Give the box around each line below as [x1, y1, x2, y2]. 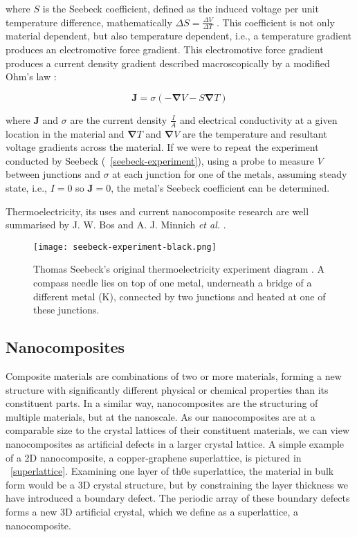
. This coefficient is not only [217, 15, 335, 29]
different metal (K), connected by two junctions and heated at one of [33, 289, 326, 303]
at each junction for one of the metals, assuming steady [112, 167, 347, 181]
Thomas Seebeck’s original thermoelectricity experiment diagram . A [33, 262, 325, 276]
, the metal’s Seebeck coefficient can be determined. [111, 181, 330, 194]
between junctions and [6, 167, 100, 181]
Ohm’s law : [6, 69, 57, 84]
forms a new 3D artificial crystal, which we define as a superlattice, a [6, 504, 298, 518]
